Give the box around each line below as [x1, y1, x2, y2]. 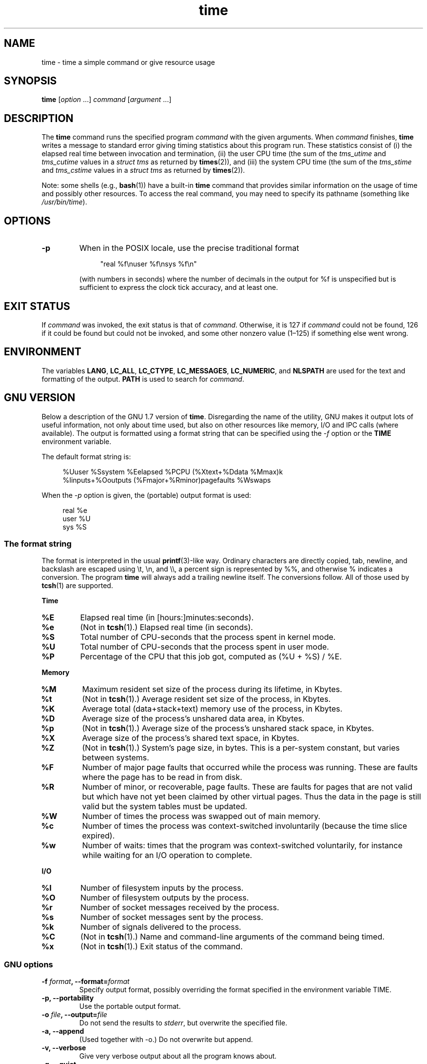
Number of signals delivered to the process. [80, 922, 241, 932]
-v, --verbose [41, 1044, 86, 1052]
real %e [62, 506, 87, 514]
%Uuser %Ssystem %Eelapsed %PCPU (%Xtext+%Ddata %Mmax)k [62, 467, 283, 476]
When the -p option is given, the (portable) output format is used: [41, 491, 252, 499]
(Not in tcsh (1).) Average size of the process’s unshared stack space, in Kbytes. [82, 723, 374, 734]
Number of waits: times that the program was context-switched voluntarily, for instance [82, 840, 403, 851]
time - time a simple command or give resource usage [41, 58, 215, 66]
